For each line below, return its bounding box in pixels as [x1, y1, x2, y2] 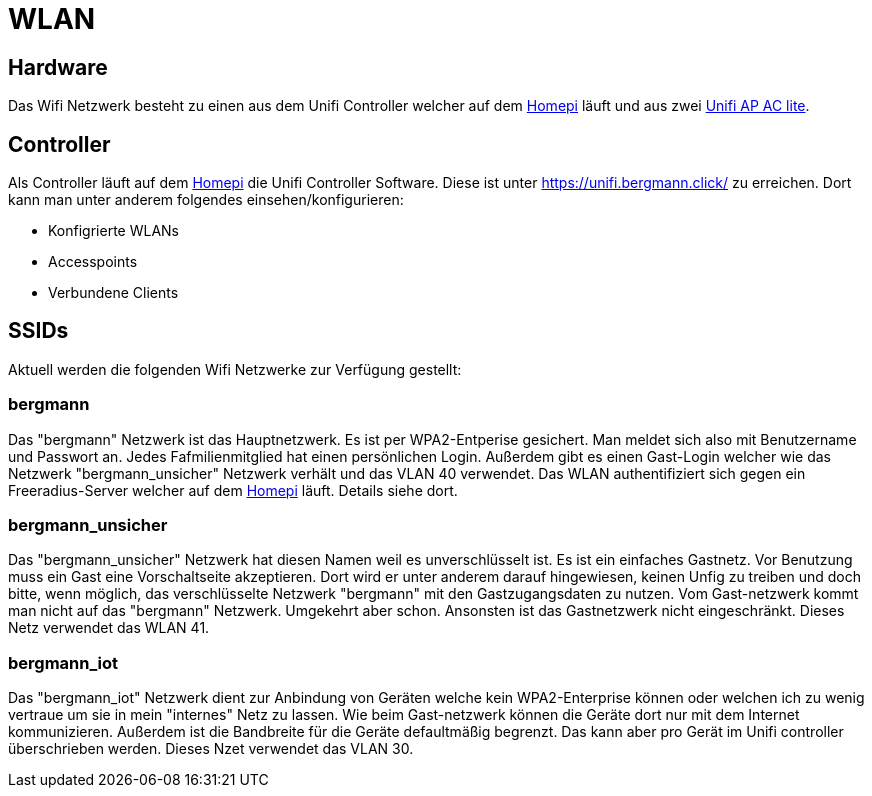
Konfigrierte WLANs [48, 222, 179, 240]
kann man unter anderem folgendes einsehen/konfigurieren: [8, 191, 404, 209]
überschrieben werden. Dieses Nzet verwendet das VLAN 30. [8, 740, 414, 758]
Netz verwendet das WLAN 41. [8, 619, 210, 637]
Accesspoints [48, 253, 138, 271]
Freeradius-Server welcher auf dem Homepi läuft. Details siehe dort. [8, 481, 458, 499]
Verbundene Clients [48, 284, 179, 302]
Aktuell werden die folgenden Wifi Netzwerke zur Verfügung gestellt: [8, 360, 462, 378]
